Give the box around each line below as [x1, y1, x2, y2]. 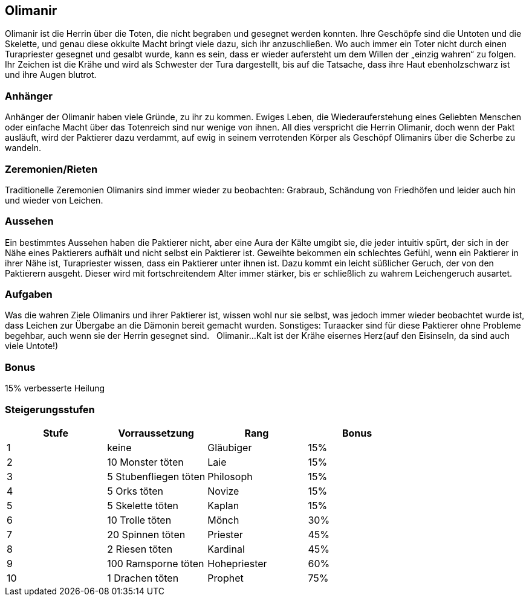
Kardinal [207, 542, 245, 555]
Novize [207, 484, 239, 497]
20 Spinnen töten [107, 528, 186, 541]
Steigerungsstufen [5, 403, 95, 416]
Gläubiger [207, 441, 252, 454]
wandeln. [5, 143, 42, 153]
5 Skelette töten [107, 499, 179, 512]
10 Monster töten [107, 455, 184, 468]
